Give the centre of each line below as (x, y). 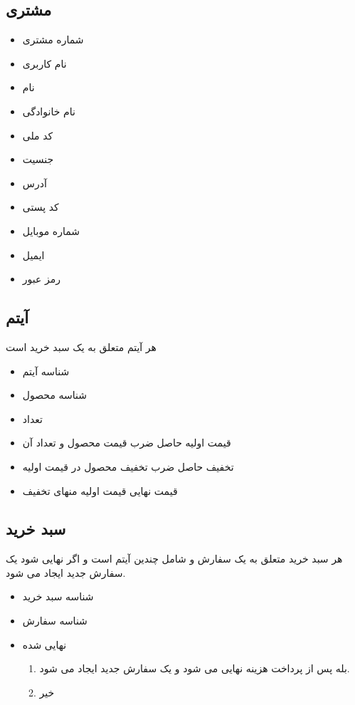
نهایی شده (44, 644)
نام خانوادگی (49, 111)
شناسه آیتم (46, 371)
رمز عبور (42, 279)
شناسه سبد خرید (58, 596)
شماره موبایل (51, 230)
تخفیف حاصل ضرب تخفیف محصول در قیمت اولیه (128, 466)
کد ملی (38, 135)
